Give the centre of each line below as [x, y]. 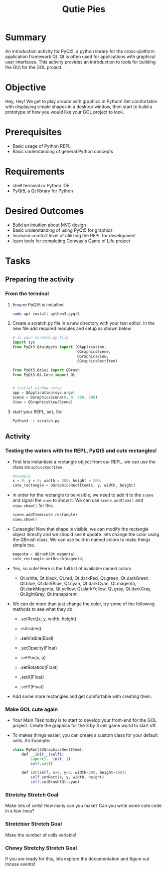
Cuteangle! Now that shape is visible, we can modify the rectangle [80, 529]
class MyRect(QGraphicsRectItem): [48, 749]
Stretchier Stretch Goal [34, 824]
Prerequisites [34, 132]
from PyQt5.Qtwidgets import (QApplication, [59, 347]
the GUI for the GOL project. [34, 67]
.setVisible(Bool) [37, 638]
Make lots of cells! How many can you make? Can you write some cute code [83, 806]
